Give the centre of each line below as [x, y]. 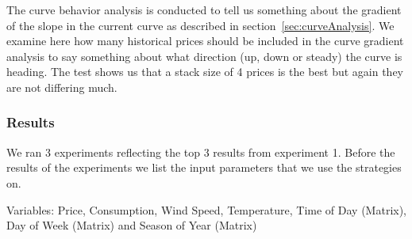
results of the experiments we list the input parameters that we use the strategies [204, 167]
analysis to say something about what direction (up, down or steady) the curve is [204, 56]
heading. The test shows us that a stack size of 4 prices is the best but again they [205, 72]
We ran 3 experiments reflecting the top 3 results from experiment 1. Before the [201, 152]
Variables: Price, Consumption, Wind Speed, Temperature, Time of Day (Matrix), [207, 209]
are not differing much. [62, 87]
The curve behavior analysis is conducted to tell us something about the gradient [204, 9]
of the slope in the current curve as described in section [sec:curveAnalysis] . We [200, 25]
